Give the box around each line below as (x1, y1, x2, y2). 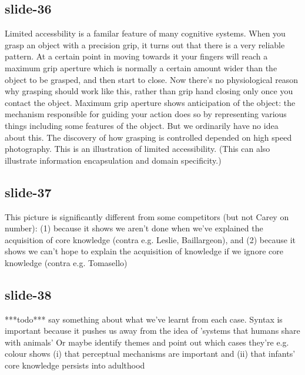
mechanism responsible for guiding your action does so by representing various (5, 108, 287, 120)
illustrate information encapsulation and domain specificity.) (5, 154, 222, 166)
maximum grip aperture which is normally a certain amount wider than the (5, 61, 277, 74)
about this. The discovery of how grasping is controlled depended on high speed (5, 131, 292, 143)
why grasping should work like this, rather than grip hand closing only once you (5, 85, 293, 97)
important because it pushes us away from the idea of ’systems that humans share (5, 324, 300, 337)
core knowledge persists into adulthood (5, 359, 145, 371)
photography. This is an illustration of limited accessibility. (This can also (5, 142, 270, 155)
